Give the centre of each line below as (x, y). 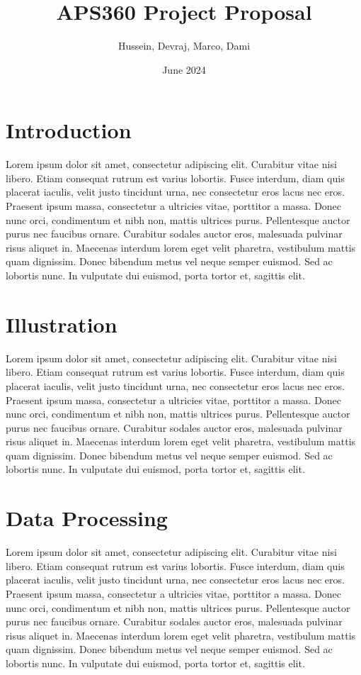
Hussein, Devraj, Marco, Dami (184, 46)
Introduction (69, 130)
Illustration (62, 324)
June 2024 (184, 69)
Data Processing (87, 518)
